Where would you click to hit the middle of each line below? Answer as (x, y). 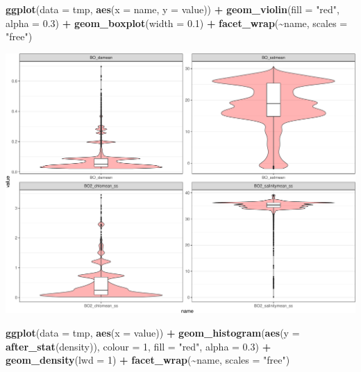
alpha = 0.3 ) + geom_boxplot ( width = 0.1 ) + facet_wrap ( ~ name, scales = (177, 23)
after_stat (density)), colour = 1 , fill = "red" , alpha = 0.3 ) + (138, 346)
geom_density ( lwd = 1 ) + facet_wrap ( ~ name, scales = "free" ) (148, 360)
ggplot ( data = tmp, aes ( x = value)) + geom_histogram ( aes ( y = (153, 332)
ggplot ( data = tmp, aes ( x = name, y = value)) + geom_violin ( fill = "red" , (173, 9)
